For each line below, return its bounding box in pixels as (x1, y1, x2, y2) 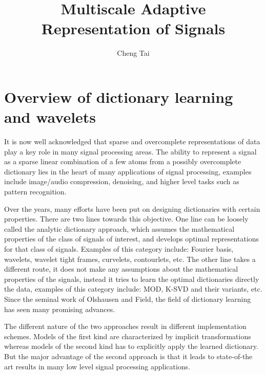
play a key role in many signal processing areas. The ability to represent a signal (4, 146, 257, 157)
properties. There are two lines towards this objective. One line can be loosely (4, 213, 249, 224)
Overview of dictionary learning (4, 86, 233, 107)
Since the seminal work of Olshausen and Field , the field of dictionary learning (4, 293, 251, 304)
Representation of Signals (41, 18, 226, 39)
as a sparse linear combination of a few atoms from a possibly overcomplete (4, 156, 241, 167)
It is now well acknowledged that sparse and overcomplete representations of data (4, 136, 260, 147)
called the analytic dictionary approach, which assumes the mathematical (4, 223, 235, 234)
